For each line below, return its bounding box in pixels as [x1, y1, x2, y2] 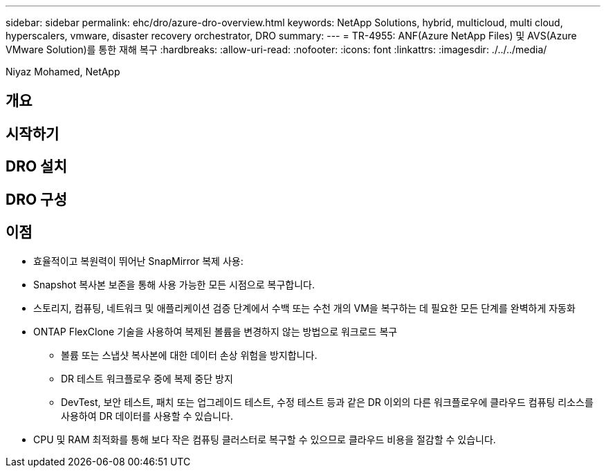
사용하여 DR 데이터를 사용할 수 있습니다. [61, 409, 233, 422]
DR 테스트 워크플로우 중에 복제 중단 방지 [61, 372, 233, 384]
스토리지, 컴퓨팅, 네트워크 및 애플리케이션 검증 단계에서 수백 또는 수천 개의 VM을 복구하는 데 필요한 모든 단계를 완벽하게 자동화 [33, 302, 576, 314]
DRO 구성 [6, 190, 67, 208]
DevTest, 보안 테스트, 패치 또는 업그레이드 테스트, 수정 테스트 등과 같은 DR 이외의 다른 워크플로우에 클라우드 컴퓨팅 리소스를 [61, 396, 594, 408]
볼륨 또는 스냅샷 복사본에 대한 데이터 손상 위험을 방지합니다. [61, 349, 318, 361]
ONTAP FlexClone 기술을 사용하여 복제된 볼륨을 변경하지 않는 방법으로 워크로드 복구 [33, 325, 398, 337]
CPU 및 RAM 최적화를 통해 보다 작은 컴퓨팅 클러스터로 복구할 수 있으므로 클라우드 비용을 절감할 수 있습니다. [33, 433, 496, 445]
